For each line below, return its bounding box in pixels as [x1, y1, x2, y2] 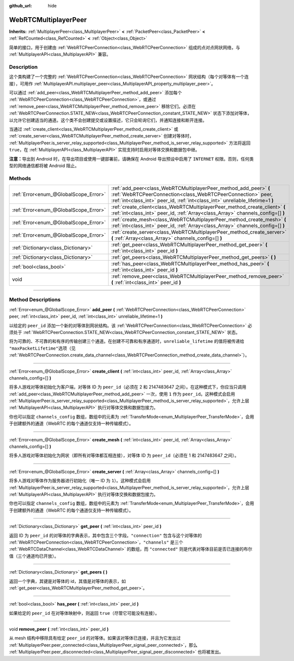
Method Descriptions [9, 296, 61, 303]
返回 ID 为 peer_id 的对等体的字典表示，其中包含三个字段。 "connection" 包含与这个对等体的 [9, 532, 202, 538]
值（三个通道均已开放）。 [9, 553, 59, 559]
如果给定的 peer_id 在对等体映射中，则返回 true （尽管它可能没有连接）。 [9, 610, 160, 616]
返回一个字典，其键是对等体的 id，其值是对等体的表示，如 [9, 578, 126, 584]
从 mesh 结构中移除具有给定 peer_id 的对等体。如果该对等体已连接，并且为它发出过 [9, 635, 181, 641]
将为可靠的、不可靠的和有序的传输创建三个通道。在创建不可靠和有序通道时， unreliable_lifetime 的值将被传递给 [9, 338, 245, 344]
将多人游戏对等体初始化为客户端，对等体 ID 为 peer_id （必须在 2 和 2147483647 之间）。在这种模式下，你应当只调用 [9, 384, 246, 390]
